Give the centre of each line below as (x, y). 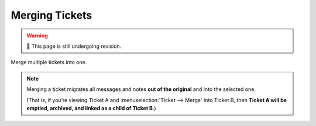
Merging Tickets (51, 15)
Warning (37, 36)
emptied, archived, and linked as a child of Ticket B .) (91, 108)
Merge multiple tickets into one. (49, 62)
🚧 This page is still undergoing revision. (74, 46)
